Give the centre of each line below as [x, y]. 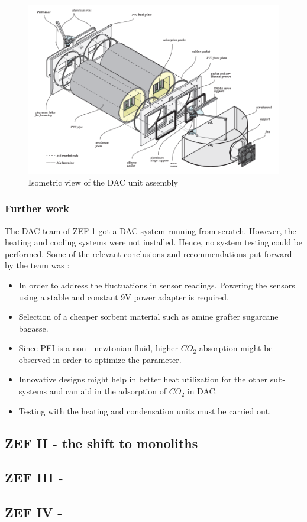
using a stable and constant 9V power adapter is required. [124, 296]
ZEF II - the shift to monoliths [101, 442]
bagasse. [33, 328]
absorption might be [236, 348]
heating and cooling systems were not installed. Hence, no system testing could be [153, 242]
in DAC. [202, 391]
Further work [37, 208]
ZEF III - [34, 477]
